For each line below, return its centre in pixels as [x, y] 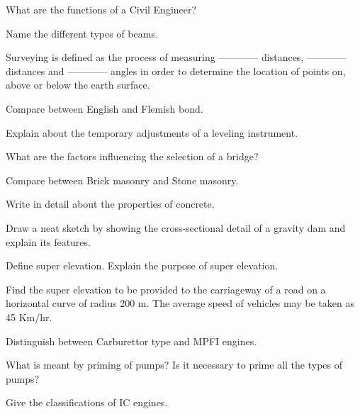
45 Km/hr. [29, 317]
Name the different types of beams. [82, 33]
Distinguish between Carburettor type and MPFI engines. [131, 341]
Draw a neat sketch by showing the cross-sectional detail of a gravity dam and [176, 227]
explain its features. [48, 241]
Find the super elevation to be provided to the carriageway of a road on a [166, 289]
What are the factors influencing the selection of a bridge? [132, 156]
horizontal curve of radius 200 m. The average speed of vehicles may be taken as [180, 303]
